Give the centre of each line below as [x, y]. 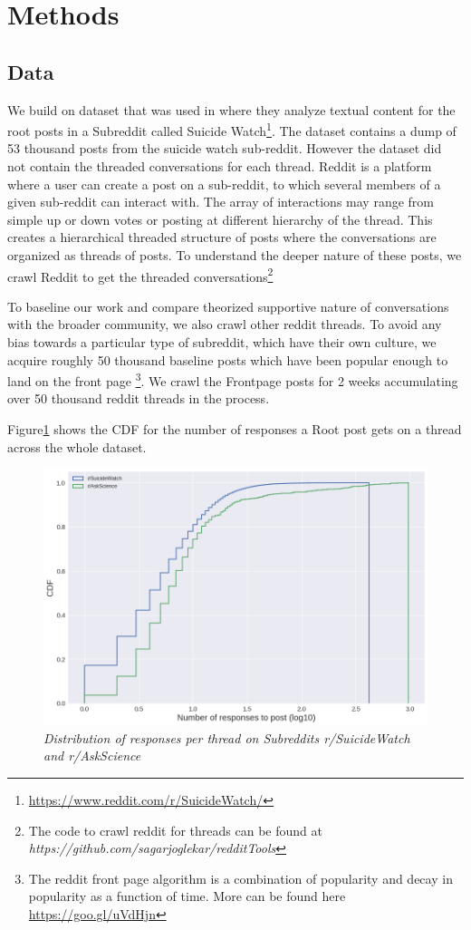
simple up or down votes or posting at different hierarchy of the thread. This [220, 219]
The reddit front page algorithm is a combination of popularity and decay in [240, 878]
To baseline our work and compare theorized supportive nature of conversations [228, 306]
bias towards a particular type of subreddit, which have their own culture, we [222, 342]
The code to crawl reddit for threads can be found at [175, 830]
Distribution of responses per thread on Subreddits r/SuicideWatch [227, 737]
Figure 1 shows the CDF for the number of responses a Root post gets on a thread [235, 429]
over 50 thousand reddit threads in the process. [139, 398]
